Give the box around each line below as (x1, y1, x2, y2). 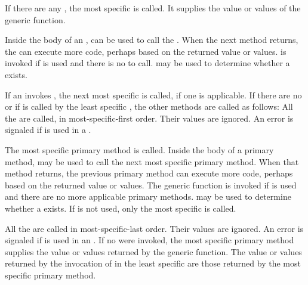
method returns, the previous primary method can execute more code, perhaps (5, 167, 293, 179)
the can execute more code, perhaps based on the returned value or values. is (5, 45, 287, 57)
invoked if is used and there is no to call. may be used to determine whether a (5, 57, 290, 69)
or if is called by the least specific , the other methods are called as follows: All (5, 100, 293, 113)
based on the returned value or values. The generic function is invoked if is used (5, 178, 297, 191)
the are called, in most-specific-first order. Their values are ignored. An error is (5, 111, 294, 124)
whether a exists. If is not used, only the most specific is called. (5, 202, 236, 214)
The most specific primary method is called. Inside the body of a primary (5, 143, 274, 156)
